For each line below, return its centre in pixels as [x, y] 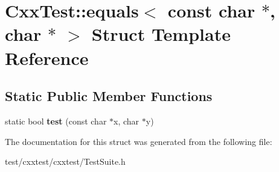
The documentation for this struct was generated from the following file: [139, 141]
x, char [127, 121]
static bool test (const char [56, 121]
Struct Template [161, 34]
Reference [47, 57]
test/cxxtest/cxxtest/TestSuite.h [65, 161]
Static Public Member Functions [109, 96]
